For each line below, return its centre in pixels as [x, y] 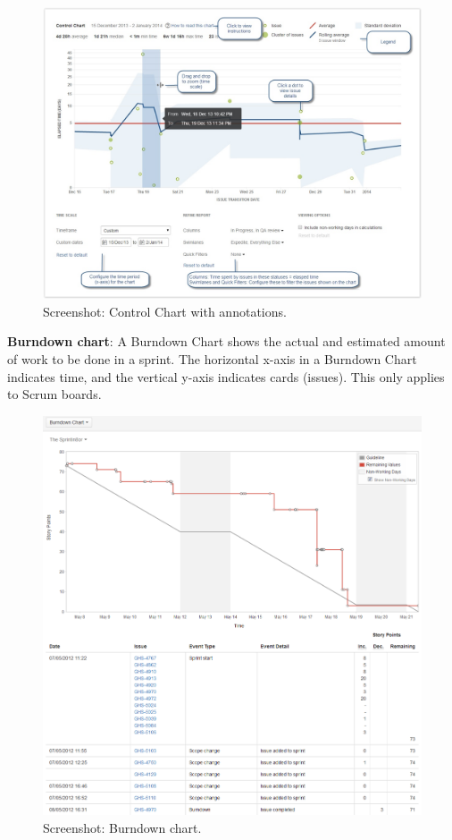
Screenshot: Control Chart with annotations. [165, 311]
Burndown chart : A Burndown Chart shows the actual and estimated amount [226, 341]
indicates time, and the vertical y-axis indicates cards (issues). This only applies [226, 376]
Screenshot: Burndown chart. [122, 827]
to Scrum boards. [54, 394]
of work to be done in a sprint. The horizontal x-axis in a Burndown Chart [212, 359]
